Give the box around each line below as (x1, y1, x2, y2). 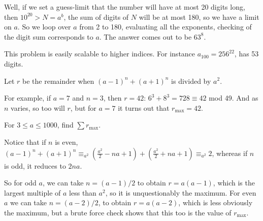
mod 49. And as (209, 92, 258, 103)
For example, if (4, 92, 51, 103)
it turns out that (118, 102, 170, 113)
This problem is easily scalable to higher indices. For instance (4, 48, 195, 59)
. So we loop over (17, 21, 71, 32)
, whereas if (212, 147, 248, 158)
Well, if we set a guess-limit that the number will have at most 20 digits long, (4, 2, 245, 12)
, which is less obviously (178, 197, 253, 208)
